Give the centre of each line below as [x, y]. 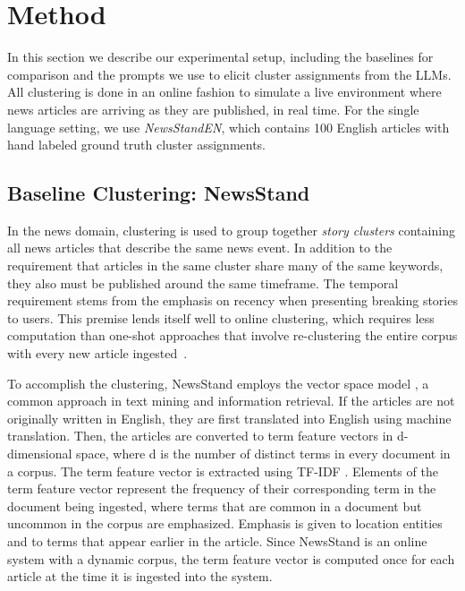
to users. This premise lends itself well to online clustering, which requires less [221, 317]
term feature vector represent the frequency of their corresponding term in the [222, 488]
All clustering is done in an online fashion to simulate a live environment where [224, 92]
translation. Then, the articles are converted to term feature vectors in [200, 436]
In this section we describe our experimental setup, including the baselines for [220, 57]
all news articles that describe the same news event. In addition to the [200, 248]
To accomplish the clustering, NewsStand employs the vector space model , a [218, 383]
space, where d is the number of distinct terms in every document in [263, 454]
